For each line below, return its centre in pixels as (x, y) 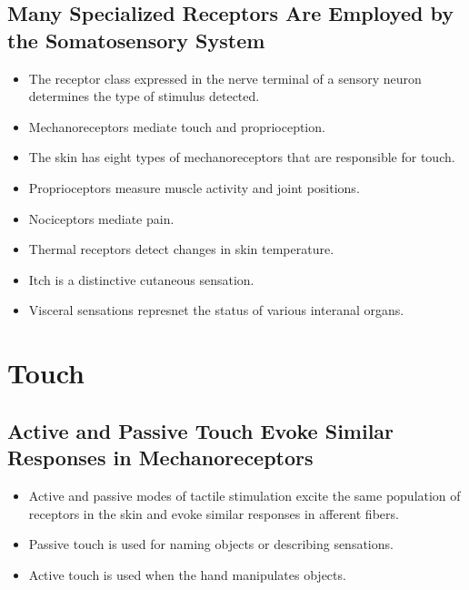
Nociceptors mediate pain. (101, 218)
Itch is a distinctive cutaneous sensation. (141, 279)
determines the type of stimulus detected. (144, 96)
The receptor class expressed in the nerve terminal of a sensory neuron (225, 78)
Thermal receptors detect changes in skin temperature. (181, 249)
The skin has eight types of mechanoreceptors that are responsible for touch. (242, 157)
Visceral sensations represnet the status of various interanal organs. (216, 310)
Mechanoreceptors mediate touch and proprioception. (177, 126)
